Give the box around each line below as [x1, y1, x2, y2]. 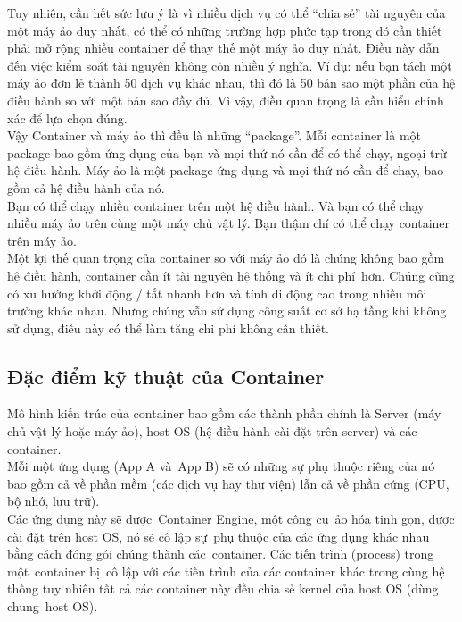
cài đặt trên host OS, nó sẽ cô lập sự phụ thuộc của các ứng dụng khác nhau [7, 526, 430, 545]
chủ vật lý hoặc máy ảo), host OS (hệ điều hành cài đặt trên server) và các [7, 422, 417, 441]
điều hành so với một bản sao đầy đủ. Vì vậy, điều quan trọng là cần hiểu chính [7, 90, 444, 109]
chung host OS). [7, 597, 98, 616]
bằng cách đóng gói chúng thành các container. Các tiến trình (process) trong [7, 544, 434, 563]
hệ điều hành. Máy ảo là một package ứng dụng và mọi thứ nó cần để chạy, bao [7, 161, 444, 180]
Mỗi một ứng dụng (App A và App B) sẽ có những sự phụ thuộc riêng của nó [7, 457, 435, 475]
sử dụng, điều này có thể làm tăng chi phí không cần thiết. [7, 318, 329, 337]
